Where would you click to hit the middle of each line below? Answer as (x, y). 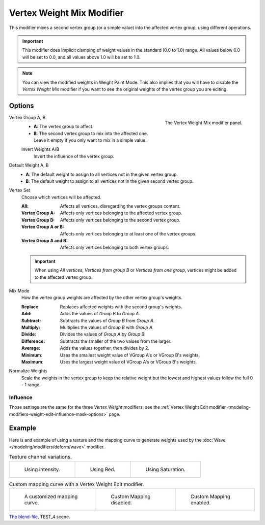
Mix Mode (19, 291)
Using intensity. (42, 469)
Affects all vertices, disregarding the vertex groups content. (120, 206)
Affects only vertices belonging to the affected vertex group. (121, 213)
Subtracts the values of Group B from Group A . (107, 321)
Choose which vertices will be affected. (61, 197)
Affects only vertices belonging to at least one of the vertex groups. (128, 233)
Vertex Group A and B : (45, 241)
